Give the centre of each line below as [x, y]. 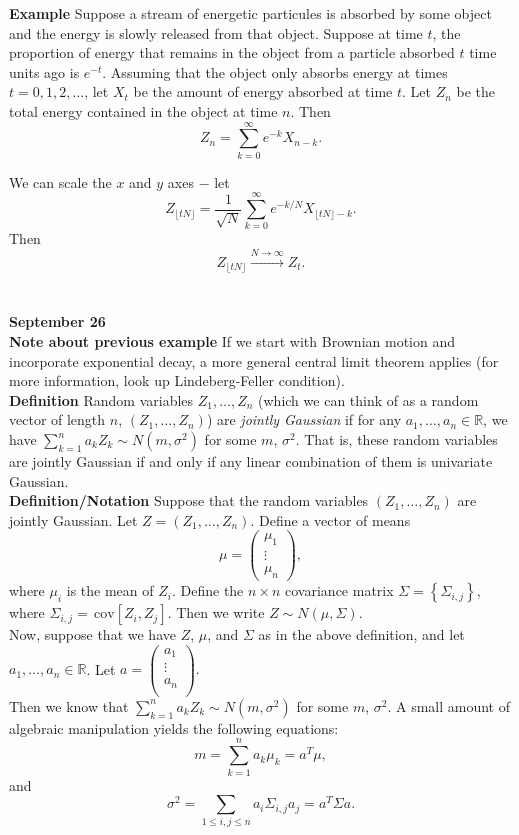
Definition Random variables [101, 399]
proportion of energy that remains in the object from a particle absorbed [232, 52]
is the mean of [110, 590]
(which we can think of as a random [368, 399]
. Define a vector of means [330, 519]
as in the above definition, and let [361, 634]
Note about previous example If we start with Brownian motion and [232, 341]
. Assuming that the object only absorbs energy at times [275, 71]
